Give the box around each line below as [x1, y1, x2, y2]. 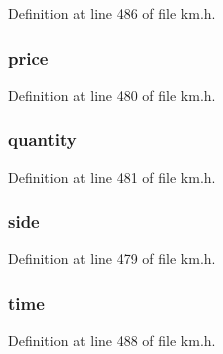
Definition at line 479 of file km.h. [8, 248, 216, 269]
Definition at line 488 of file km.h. [8, 330, 216, 351]
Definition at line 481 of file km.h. [8, 166, 216, 187]
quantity [8, 127, 77, 152]
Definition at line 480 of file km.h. [8, 84, 216, 105]
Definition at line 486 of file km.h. [8, 3, 216, 23]
